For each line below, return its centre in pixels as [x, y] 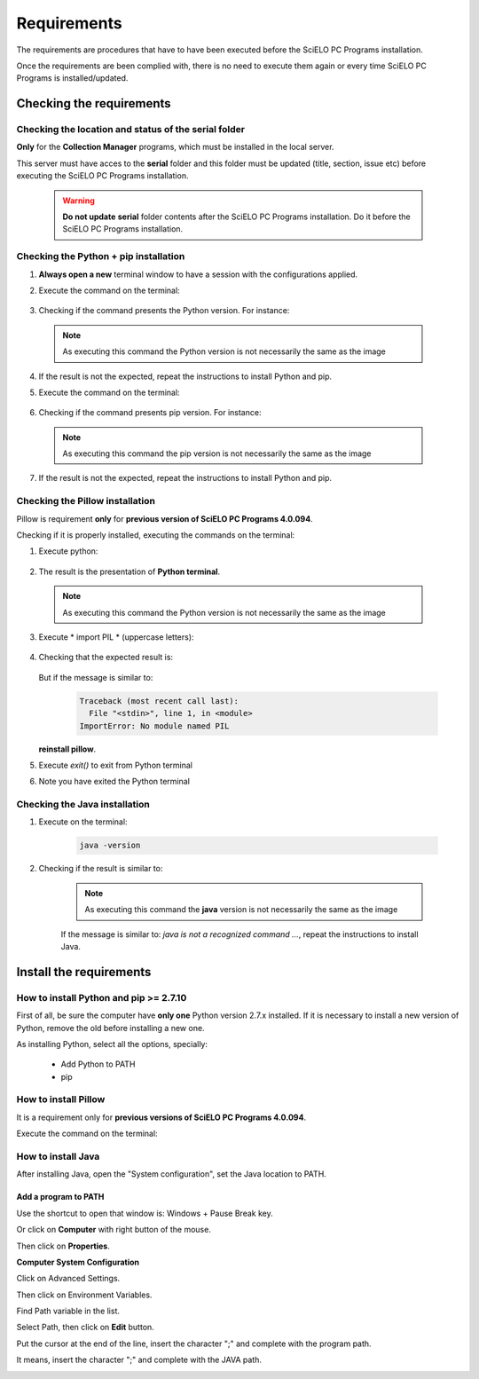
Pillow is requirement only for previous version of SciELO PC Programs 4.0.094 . [165, 518]
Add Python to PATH [98, 1064]
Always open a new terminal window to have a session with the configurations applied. [198, 274]
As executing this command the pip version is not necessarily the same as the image [217, 453]
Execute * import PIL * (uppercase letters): [116, 637]
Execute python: [68, 551]
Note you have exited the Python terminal [114, 782]
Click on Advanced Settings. [68, 1279]
